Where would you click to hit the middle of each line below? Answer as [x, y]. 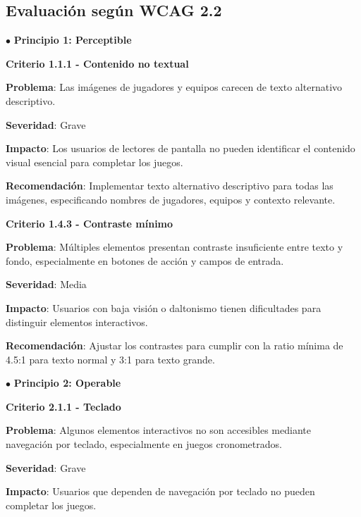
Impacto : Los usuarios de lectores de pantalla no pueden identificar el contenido [180, 148]
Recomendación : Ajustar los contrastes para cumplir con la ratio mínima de [175, 345]
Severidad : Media [46, 284]
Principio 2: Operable [67, 383]
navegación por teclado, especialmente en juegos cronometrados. [144, 444]
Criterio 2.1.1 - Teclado [63, 406]
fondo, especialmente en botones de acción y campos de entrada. [145, 260]
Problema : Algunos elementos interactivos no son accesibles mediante [158, 430]
